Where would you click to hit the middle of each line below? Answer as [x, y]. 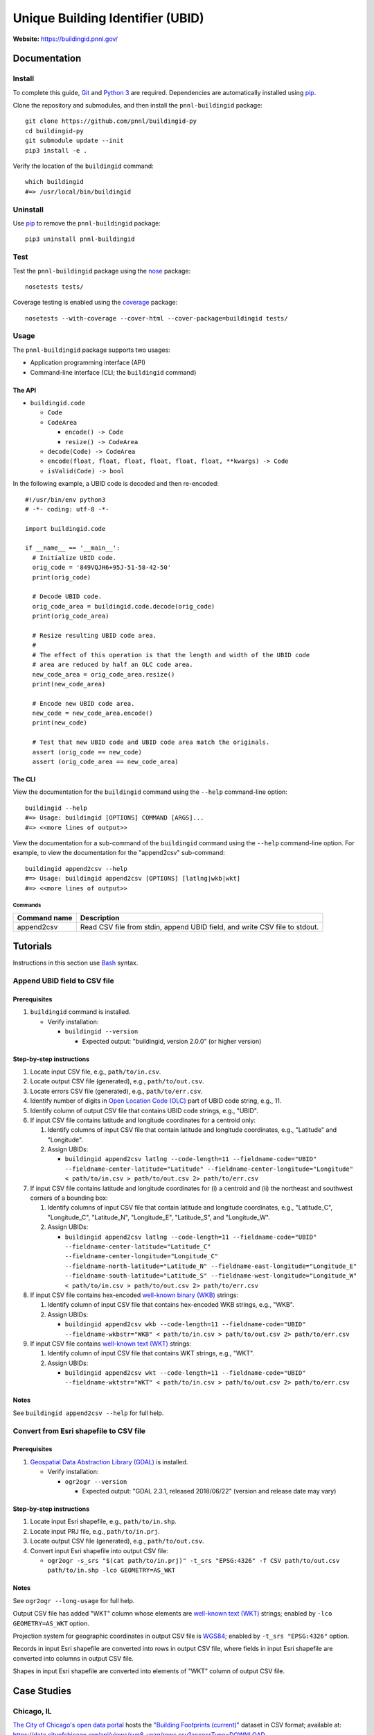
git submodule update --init [74, 141]
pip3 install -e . [56, 150]
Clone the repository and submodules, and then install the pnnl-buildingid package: [138, 105]
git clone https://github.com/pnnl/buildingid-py [111, 121]
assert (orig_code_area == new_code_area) [106, 762]
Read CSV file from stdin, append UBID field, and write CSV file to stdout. [199, 926]
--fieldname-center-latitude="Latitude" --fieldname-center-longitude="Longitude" [209, 1169]
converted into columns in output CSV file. [73, 1658]
